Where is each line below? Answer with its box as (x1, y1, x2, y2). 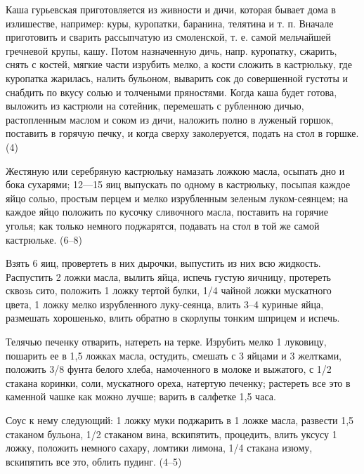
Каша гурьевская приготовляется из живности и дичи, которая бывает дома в (6, 2, 336, 16)
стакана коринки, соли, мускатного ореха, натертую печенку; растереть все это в (6, 375, 351, 390)
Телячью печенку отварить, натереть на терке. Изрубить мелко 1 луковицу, (6, 334, 327, 349)
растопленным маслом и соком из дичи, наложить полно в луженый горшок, (6, 112, 334, 126)
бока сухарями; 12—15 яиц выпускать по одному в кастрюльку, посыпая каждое (6, 177, 351, 192)
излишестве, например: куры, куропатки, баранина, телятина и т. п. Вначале (6, 15, 334, 30)
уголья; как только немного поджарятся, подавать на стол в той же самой (6, 218, 320, 232)
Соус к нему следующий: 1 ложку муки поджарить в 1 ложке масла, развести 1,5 (6, 413, 354, 428)
